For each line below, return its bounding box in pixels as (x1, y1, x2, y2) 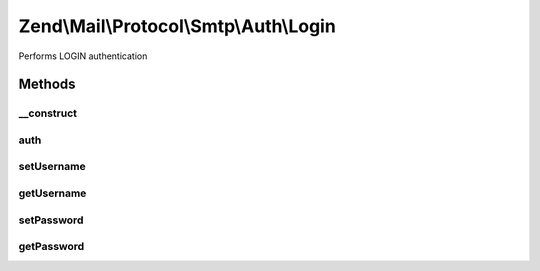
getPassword (18, 240, 85, 254)
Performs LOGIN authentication (18, 50, 148, 62)
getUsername (18, 186, 87, 200)
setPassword (18, 213, 84, 227)
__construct (18, 106, 78, 120)
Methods (18, 76, 76, 93)
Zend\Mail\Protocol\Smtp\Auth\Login (18, 15, 337, 37)
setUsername (18, 160, 86, 174)
